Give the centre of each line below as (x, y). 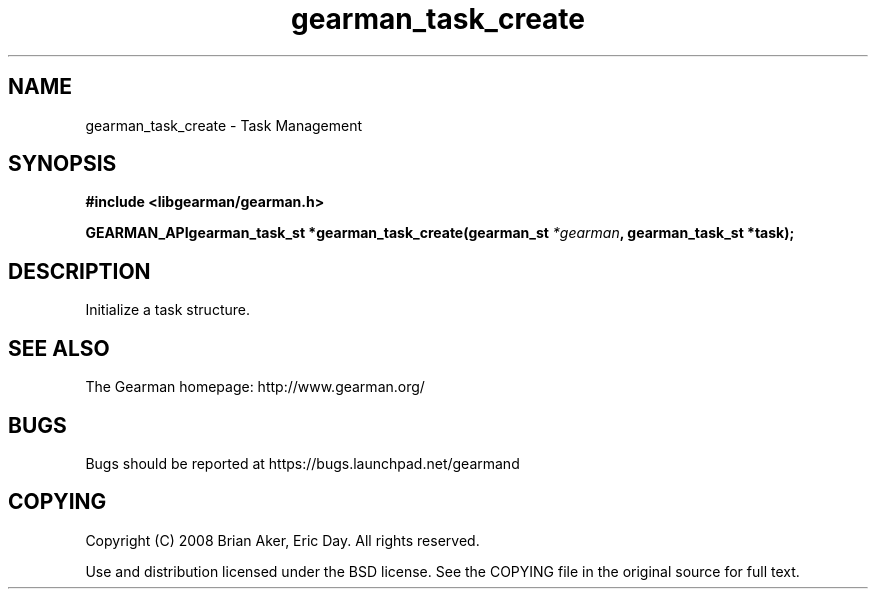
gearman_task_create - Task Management (224, 125)
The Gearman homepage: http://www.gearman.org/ (255, 387)
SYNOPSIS (62, 164)
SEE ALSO (59, 348)
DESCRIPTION (79, 271)
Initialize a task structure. (167, 310)
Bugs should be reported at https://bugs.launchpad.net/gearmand (302, 463)
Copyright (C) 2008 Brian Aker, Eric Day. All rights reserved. (282, 540)
